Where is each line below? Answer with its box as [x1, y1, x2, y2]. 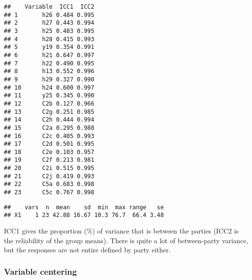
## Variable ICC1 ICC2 [4, 3, 95, 10]
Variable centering [4, 265, 77, 277]
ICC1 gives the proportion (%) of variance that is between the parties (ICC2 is [4, 226, 239, 236]
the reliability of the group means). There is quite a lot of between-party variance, [4, 235, 249, 245]
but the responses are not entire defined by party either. [4, 245, 171, 255]
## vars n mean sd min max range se [4, 203, 164, 211]
